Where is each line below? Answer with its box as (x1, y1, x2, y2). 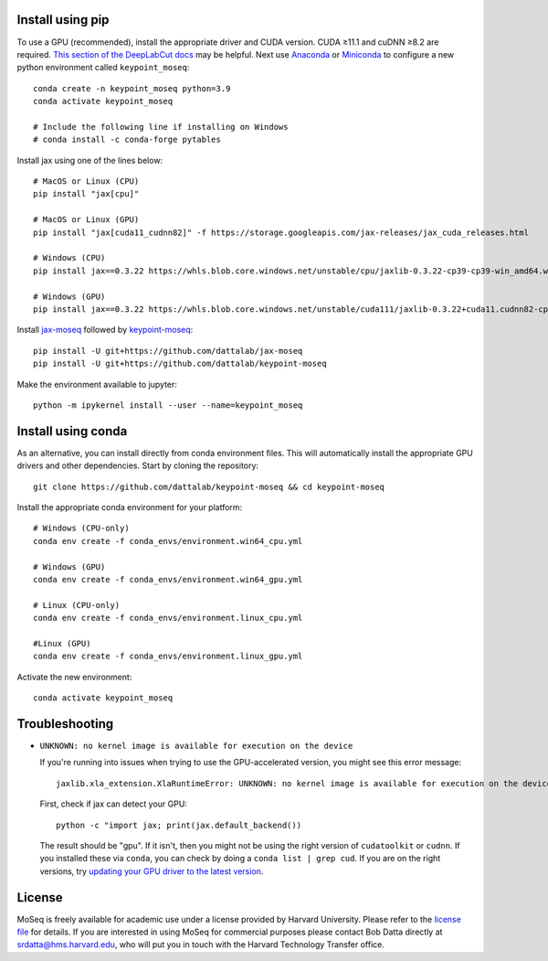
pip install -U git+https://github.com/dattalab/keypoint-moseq (33, 358, 328, 369)
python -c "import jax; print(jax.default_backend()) (56, 819, 301, 830)
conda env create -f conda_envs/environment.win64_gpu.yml (33, 574, 303, 584)
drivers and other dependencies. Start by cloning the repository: (16, 460, 259, 471)
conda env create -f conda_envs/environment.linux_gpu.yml (33, 651, 303, 662)
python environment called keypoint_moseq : (16, 62, 190, 73)
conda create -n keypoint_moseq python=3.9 (33, 83, 231, 93)
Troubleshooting (16, 716, 114, 731)
